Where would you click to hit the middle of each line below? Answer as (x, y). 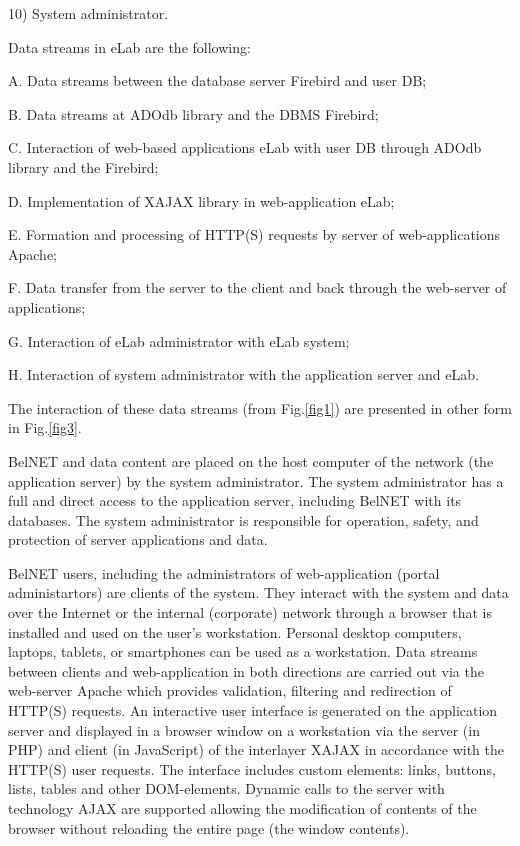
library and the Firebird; (83, 166)
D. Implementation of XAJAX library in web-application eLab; (201, 200)
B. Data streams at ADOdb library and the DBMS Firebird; (193, 113)
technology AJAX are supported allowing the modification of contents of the (242, 808)
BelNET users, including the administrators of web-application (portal (224, 572)
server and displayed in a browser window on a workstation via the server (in (244, 729)
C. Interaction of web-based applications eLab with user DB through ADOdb (245, 147)
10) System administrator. (88, 13)
